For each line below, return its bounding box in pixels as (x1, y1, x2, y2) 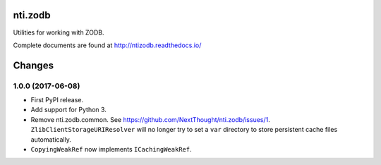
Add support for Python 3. (30, 106, 107, 114)
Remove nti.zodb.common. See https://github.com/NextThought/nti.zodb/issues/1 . (30, 115, 271, 123)
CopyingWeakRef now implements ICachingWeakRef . (30, 145, 192, 154)
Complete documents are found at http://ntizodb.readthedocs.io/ (13, 41, 202, 49)
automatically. (30, 135, 72, 144)
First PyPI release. (30, 96, 84, 104)
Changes (13, 59, 54, 71)
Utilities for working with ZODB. (13, 28, 104, 37)
